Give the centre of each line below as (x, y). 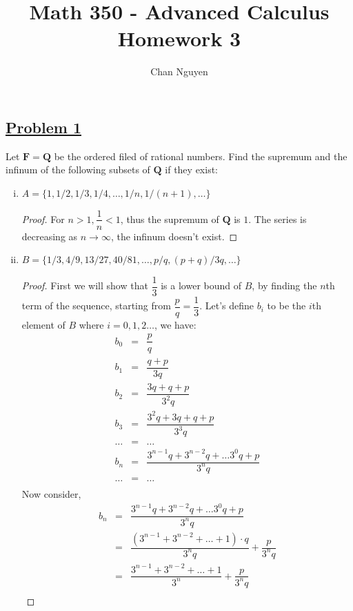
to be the (286, 305)
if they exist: (191, 169)
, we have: (175, 324)
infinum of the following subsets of (78, 169)
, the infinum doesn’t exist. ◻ (174, 236)
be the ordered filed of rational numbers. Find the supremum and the (201, 156)
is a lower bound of (201, 285)
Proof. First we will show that (85, 285)
